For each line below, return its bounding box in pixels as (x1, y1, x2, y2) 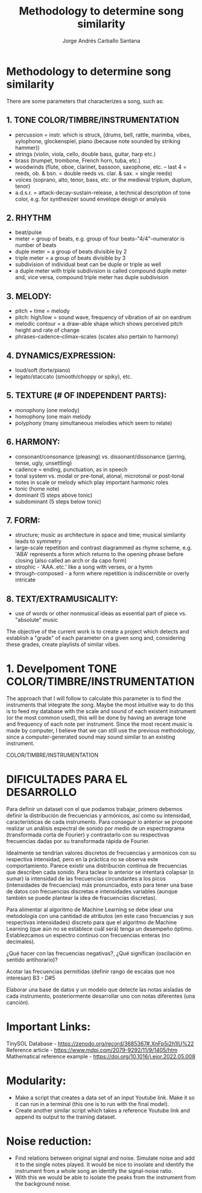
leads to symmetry (14, 538, 62, 545)
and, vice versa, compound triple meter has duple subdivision (14, 274, 169, 281)
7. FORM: (6, 515, 40, 525)
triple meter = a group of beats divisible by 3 (14, 254, 126, 262)
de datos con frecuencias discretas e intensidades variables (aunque (6, 888, 178, 895)
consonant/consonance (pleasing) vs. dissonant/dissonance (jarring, (14, 453, 187, 460)
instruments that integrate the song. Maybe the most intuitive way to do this (6, 701, 194, 708)
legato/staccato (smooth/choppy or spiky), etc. (14, 373, 133, 380)
